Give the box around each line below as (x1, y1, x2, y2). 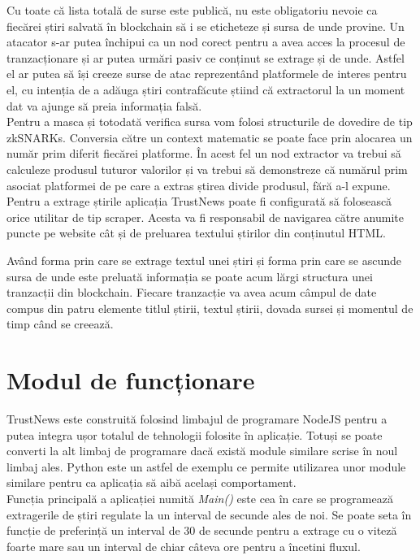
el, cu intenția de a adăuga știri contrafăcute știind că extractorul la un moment (6, 80, 405, 98)
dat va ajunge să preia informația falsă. (6, 97, 202, 114)
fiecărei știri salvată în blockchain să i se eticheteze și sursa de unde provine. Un (6, 17, 405, 34)
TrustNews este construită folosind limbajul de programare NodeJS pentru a (6, 410, 388, 427)
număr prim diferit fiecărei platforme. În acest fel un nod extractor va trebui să (6, 145, 401, 162)
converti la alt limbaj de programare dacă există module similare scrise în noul (6, 442, 398, 459)
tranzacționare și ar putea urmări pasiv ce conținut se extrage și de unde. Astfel (6, 49, 405, 66)
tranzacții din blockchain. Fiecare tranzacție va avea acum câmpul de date (6, 284, 377, 301)
